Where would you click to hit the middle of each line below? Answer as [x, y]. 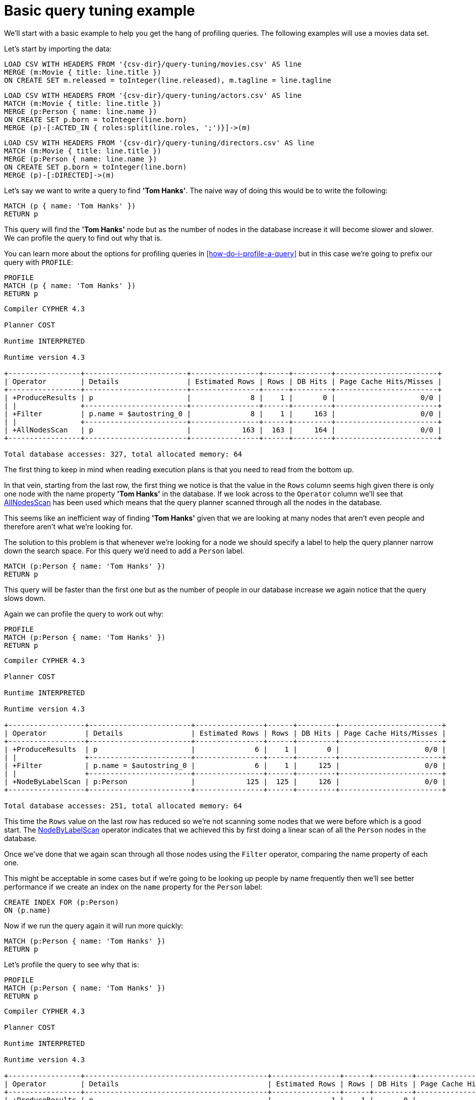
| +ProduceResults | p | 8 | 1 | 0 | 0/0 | [223, 397]
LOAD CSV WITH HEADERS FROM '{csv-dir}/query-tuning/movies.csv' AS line [153, 64]
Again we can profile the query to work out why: [84, 614]
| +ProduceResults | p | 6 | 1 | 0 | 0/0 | [225, 749]
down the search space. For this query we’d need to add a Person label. [124, 551]
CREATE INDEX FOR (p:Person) [62, 902]
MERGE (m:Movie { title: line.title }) [83, 72]
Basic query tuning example [100, 11]
